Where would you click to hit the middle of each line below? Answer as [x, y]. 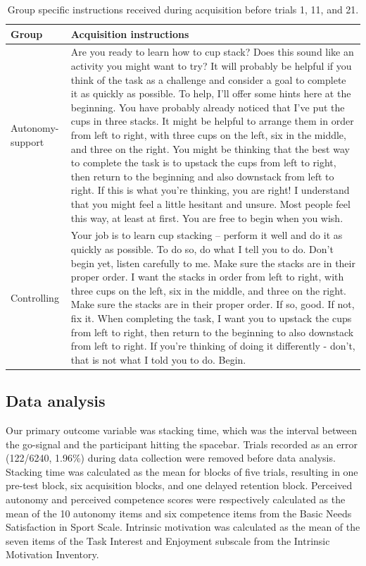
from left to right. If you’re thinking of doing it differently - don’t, [213, 346]
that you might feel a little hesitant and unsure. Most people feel [210, 203]
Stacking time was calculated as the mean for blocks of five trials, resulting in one [182, 471]
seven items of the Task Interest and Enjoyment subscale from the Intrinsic [168, 540]
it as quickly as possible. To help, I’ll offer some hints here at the [211, 93]
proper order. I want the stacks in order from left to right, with [207, 277]
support [27, 141]
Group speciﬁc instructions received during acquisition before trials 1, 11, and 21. [183, 9]
